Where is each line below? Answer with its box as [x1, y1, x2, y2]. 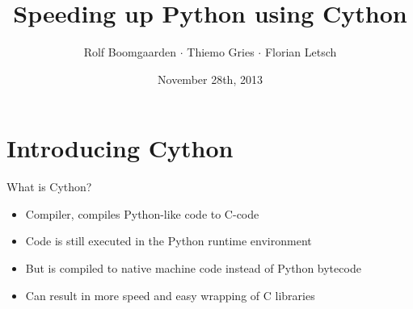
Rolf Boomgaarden [83, 44, 177, 61]
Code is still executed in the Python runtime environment [25, 232, 312, 249]
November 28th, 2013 [158, 70, 263, 87]
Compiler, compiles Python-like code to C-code [25, 205, 259, 222]
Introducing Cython [6, 132, 234, 165]
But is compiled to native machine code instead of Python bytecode [25, 260, 361, 277]
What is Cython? [6, 178, 92, 195]
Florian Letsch [264, 44, 337, 61]
